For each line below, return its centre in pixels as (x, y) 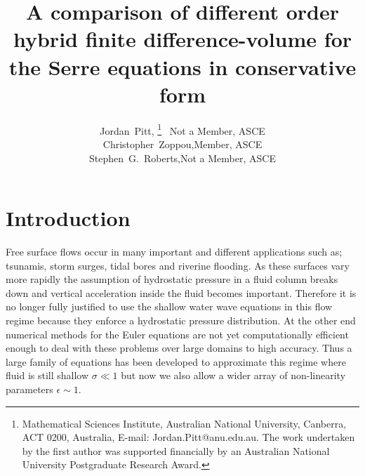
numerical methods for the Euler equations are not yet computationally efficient (177, 334)
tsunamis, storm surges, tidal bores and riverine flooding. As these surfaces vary (178, 265)
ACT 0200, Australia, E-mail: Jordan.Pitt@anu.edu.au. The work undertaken (188, 437)
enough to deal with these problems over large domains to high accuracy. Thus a (179, 348)
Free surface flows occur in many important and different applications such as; (174, 252)
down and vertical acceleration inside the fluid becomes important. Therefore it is (181, 292)
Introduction (68, 218)
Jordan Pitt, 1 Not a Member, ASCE (182, 129)
